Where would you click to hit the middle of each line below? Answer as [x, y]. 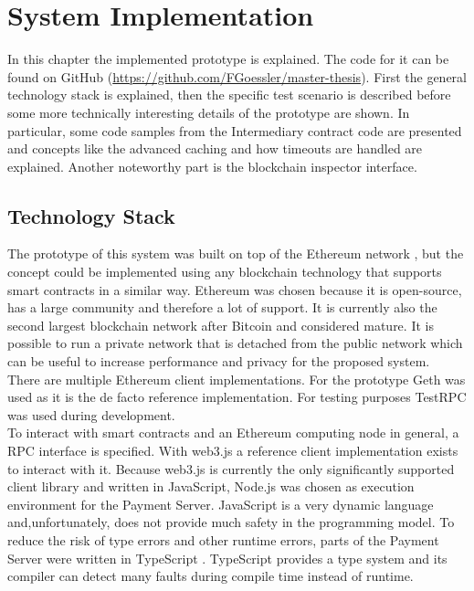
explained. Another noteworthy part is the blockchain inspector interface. [212, 166]
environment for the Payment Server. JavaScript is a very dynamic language [221, 504]
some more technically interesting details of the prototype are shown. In [209, 112]
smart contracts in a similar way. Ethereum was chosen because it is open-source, [235, 289]
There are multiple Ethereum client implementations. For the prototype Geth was [237, 379]
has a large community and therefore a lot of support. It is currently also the [222, 307]
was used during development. [91, 414]
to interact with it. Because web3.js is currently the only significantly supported [231, 468]
